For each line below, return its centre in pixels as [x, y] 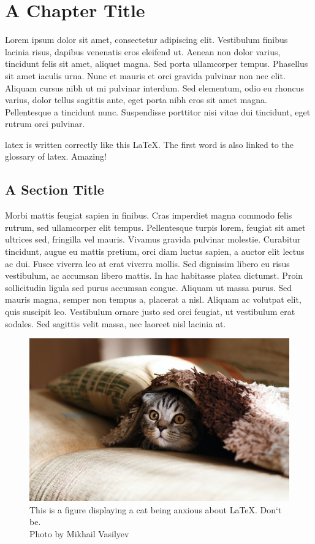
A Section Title [55, 189]
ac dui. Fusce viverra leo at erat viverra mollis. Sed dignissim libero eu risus [147, 263]
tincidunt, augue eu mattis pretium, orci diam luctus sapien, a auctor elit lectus [155, 251]
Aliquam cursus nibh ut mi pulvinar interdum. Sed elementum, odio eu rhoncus [155, 87]
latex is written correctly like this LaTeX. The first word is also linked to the [149, 144]
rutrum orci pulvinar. [45, 124]
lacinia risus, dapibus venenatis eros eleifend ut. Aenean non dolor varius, [143, 51]
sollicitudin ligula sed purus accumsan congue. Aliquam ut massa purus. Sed [149, 287]
